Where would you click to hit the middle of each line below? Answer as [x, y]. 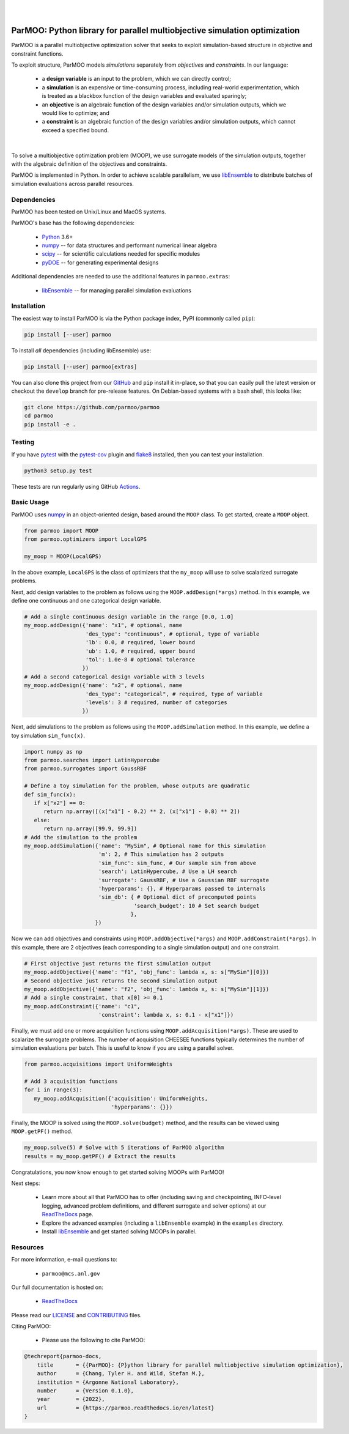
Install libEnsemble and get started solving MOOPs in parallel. [119, 1231]
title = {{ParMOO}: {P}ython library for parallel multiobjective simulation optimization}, [190, 1365]
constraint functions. [37, 54]
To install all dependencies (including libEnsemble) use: [81, 350]
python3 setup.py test [58, 470]
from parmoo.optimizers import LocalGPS [85, 539]
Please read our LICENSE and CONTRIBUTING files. [76, 1315]
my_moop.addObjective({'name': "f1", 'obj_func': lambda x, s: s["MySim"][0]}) [147, 972]
